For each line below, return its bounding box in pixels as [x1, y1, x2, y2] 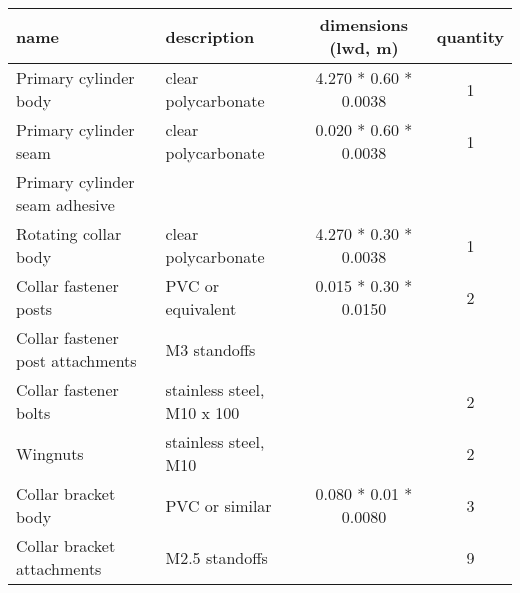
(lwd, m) [329, 36, 399, 59]
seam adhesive [16, 193, 115, 216]
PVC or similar [165, 493, 272, 517]
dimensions [319, 13, 409, 36]
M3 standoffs [165, 337, 256, 361]
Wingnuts [16, 441, 84, 465]
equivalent [165, 297, 237, 320]
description [165, 24, 255, 48]
